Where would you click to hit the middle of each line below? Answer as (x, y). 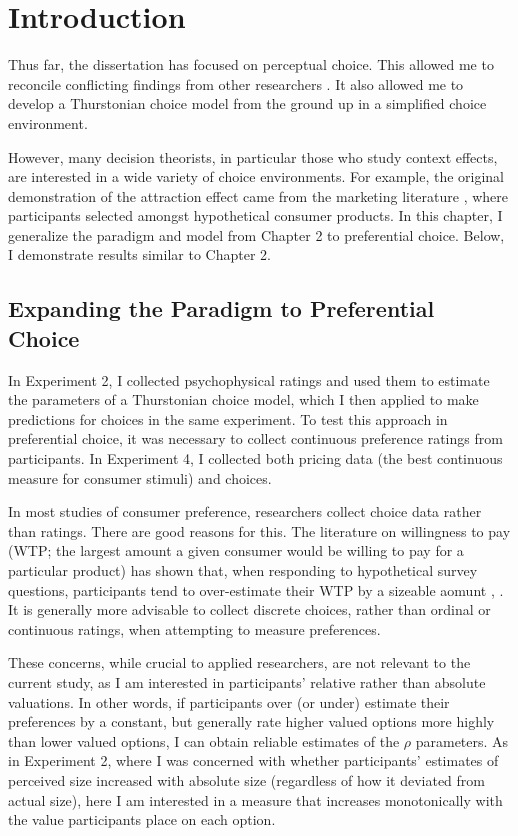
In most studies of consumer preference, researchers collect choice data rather (245, 511)
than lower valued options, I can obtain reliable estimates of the (204, 740)
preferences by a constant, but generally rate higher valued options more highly (251, 721)
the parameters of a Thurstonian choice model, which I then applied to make (243, 399)
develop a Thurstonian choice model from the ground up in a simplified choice (247, 103)
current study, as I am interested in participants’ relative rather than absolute (247, 681)
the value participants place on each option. (142, 819)
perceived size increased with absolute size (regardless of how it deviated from (246, 779)
